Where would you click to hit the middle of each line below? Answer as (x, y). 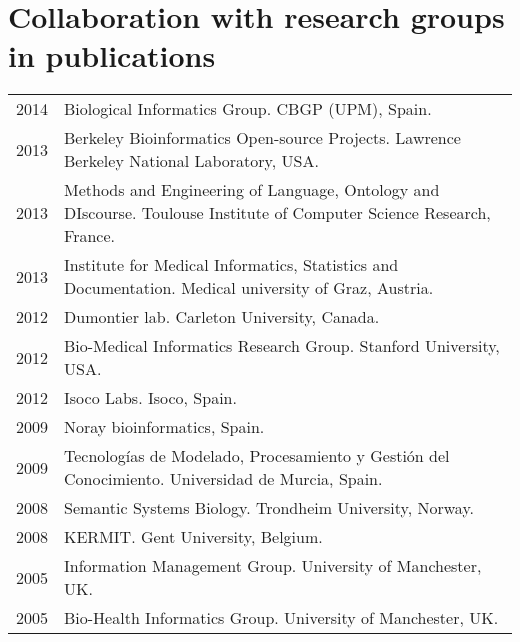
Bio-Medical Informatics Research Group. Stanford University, (282, 346)
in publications (112, 55)
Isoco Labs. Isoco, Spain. (150, 398)
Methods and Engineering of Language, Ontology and (252, 190)
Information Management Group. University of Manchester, (273, 566)
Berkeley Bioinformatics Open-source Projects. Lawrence (262, 138)
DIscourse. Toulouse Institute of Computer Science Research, (277, 213)
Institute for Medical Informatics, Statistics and (231, 265)
